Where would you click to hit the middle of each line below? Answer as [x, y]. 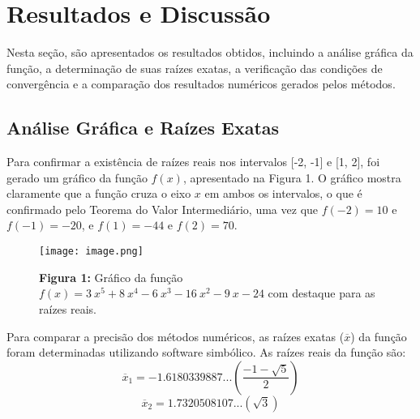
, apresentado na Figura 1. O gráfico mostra [292, 177]
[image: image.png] [91, 252]
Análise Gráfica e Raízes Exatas [143, 128]
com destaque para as [321, 293]
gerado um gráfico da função [77, 177]
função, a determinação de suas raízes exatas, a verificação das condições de [195, 68]
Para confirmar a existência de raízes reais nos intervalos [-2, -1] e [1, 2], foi [193, 162]
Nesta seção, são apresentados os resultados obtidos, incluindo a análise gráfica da [210, 52]
